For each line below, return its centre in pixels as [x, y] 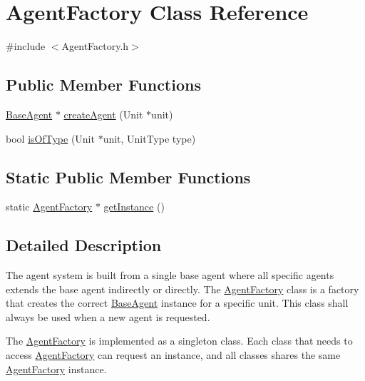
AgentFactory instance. [56, 369]
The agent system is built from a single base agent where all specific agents [170, 275]
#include [26, 46]
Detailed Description [84, 245]
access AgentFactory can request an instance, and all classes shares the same [173, 355]
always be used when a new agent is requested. [108, 316]
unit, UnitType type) [149, 138]
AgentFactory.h [95, 46]
